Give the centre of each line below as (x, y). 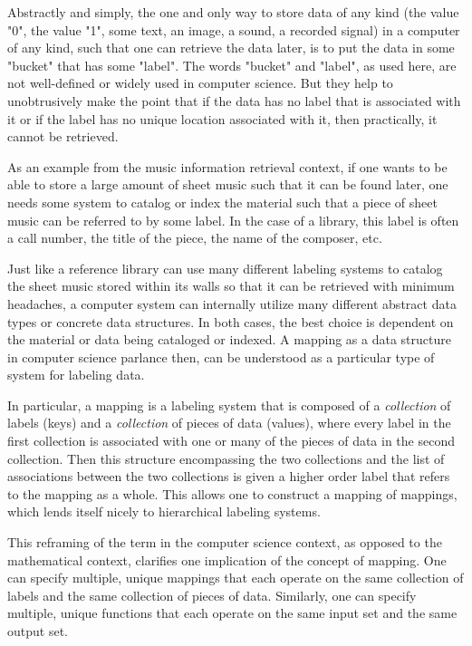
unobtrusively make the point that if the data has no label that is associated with (234, 100)
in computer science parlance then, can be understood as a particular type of (221, 357)
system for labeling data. (76, 375)
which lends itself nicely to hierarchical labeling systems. (164, 511)
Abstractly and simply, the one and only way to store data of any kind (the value (233, 12)
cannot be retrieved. (63, 136)
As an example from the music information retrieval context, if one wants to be (227, 166)
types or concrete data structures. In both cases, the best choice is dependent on (231, 321)
